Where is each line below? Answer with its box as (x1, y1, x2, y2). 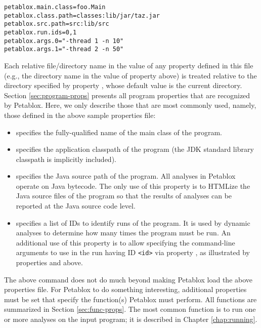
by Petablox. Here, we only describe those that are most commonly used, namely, (4, 100, 256, 110)
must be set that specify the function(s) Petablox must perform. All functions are (4, 294, 257, 304)
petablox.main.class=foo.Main (4, 4, 106, 11)
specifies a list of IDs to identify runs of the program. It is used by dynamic (16, 217, 250, 228)
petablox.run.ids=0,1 (4, 28, 77, 36)
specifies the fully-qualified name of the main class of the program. (16, 127, 222, 137)
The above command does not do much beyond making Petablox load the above (4, 274, 253, 284)
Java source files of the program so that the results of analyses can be (16, 190, 232, 201)
